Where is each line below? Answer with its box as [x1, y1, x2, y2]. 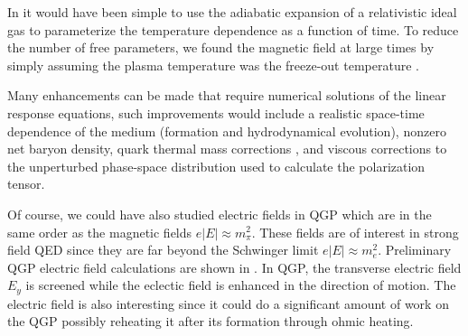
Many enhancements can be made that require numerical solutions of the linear [7, 86, 446, 105]
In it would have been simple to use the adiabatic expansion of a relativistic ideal [7, 3, 457, 21]
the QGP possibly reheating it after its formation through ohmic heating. [7, 312, 414, 331]
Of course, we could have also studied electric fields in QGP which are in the [7, 204, 432, 223]
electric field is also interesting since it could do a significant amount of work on [7, 294, 449, 313]
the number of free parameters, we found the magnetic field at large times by [7, 38, 435, 57]
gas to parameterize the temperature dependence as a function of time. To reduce [7, 20, 459, 39]
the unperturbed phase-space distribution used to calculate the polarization [7, 156, 426, 175]
